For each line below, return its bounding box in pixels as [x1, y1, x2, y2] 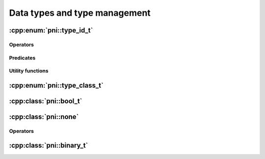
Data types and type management [9, 7, 151, 18]
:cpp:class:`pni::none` [9, 112, 79, 121]
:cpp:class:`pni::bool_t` [9, 96, 82, 105]
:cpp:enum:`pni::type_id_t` [9, 26, 93, 34]
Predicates [9, 54, 36, 61]
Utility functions [9, 67, 49, 74]
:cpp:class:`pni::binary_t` [9, 141, 88, 150]
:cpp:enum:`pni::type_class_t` [9, 81, 104, 90]
